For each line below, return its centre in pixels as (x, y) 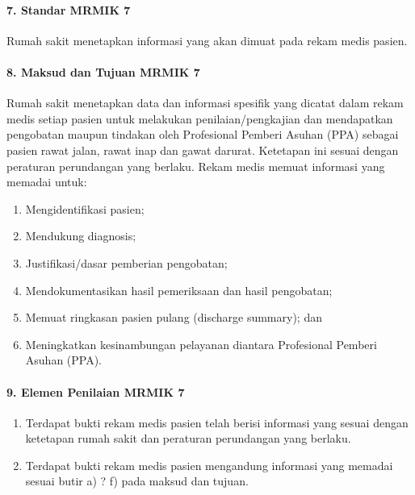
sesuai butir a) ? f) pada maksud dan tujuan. (137, 481)
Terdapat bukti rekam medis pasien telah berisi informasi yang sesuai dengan (217, 422)
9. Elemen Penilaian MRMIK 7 (96, 391)
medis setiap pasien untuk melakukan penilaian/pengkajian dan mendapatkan (200, 118)
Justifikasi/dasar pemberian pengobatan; (126, 262)
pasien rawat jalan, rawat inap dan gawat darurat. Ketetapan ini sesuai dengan (203, 150)
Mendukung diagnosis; (81, 236)
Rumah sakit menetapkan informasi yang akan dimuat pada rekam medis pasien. (207, 40)
